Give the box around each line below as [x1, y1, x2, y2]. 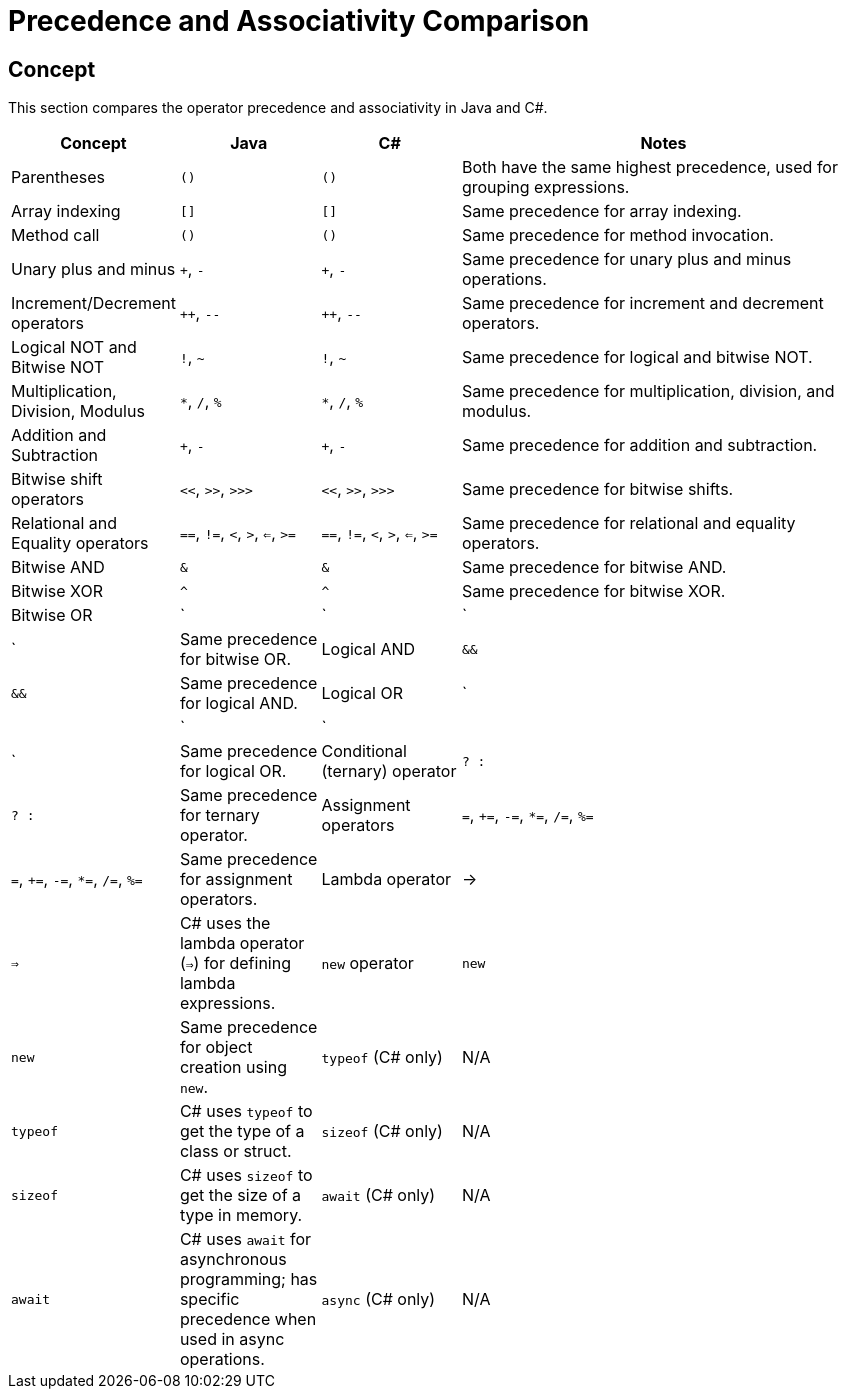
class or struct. [179, 1141, 292, 1162]
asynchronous [179, 1249, 287, 1270]
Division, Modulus [11, 401, 145, 422]
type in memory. [179, 1205, 303, 1226]
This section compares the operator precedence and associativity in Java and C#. [8, 99, 548, 117]
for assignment [179, 869, 293, 890]
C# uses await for [179, 1229, 312, 1250]
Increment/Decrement [11, 293, 176, 314]
